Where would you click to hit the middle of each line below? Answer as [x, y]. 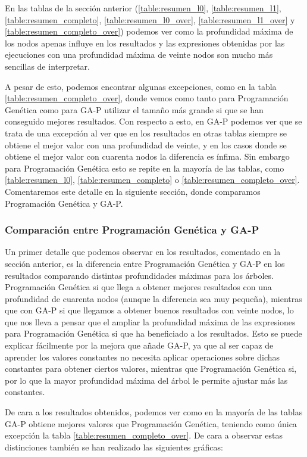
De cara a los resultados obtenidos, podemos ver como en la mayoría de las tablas [154, 412]
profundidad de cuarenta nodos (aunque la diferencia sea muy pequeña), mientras [153, 298]
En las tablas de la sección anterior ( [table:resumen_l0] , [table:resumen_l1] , [143, 8]
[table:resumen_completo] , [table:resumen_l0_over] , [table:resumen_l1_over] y [150, 19]
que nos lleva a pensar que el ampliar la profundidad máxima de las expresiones [150, 321]
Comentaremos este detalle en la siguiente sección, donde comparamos [133, 191]
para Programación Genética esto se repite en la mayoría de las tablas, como [145, 168]
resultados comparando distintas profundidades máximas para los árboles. [139, 275]
